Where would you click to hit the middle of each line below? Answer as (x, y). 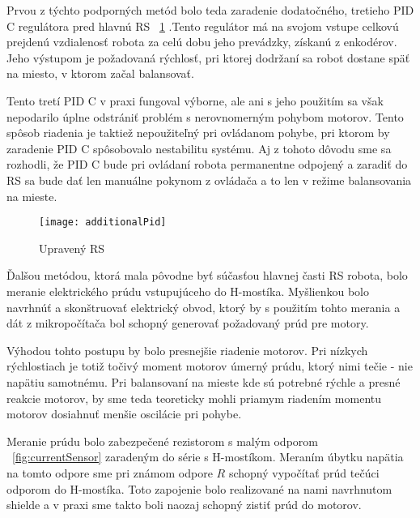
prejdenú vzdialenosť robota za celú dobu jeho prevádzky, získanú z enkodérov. (202, 42)
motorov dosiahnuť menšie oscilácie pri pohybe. (124, 414)
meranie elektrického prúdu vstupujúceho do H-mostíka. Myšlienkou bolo (188, 291)
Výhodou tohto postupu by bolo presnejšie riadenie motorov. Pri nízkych (187, 350)
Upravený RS (72, 248)
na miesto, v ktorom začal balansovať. (100, 73)
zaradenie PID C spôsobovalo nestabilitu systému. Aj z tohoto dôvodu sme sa (199, 148)
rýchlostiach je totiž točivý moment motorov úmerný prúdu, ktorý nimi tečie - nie (210, 366)
